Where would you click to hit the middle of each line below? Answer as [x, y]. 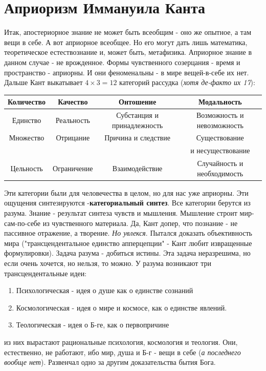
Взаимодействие [137, 168]
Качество [73, 102]
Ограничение [73, 168]
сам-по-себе [23, 223]
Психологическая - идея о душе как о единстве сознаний [105, 290]
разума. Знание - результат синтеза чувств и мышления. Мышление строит [121, 213]
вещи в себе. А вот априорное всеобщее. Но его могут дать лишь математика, [126, 42]
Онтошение [138, 102]
